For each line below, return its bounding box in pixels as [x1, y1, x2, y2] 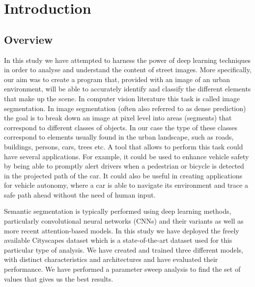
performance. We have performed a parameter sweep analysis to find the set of [4, 264, 241, 274]
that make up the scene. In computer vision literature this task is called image [4, 93, 240, 103]
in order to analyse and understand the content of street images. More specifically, [4, 64, 252, 75]
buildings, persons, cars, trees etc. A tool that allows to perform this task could [4, 141, 243, 151]
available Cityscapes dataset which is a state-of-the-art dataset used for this [4, 235, 232, 245]
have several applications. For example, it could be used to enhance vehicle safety [4, 151, 249, 161]
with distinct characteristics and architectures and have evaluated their [4, 254, 218, 264]
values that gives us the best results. [4, 273, 113, 284]
